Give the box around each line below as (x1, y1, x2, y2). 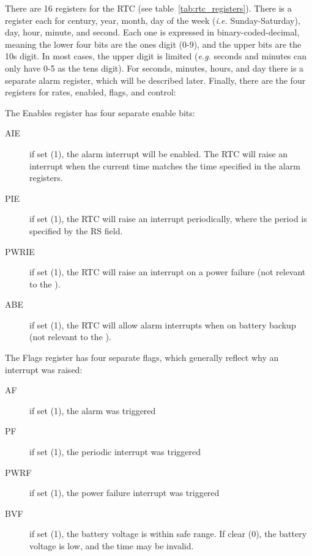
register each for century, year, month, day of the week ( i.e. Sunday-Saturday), (5, 13, 300, 26)
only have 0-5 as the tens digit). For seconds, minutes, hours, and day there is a (5, 61, 304, 74)
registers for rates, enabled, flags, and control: (5, 86, 176, 98)
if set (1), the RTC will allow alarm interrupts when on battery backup (29, 318, 296, 331)
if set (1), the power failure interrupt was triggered (29, 486, 220, 499)
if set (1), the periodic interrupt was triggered (29, 445, 201, 458)
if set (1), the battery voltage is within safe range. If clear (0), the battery (29, 527, 307, 540)
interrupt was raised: (5, 363, 83, 376)
